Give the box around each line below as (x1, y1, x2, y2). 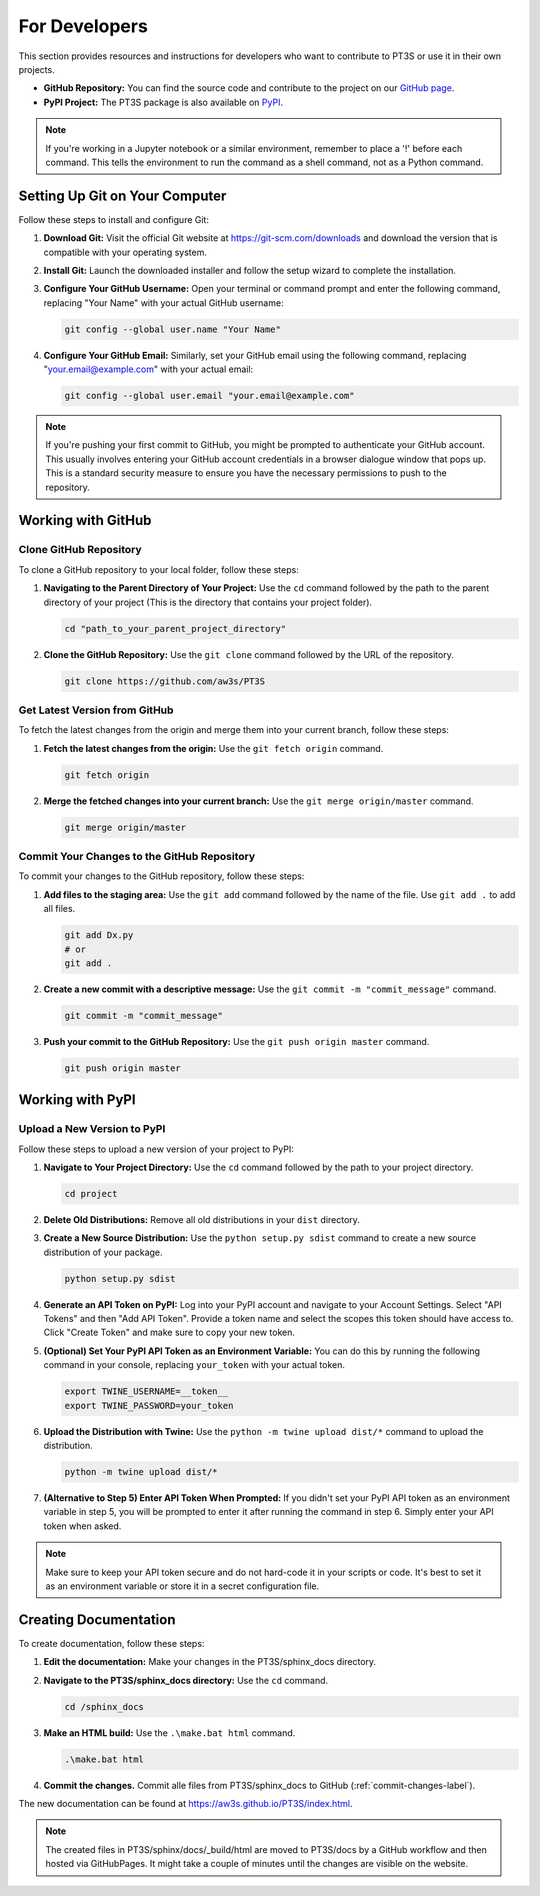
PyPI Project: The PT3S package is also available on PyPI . (43, 96, 284, 108)
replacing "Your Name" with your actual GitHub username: (43, 296, 284, 309)
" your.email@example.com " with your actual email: (43, 363, 254, 375)
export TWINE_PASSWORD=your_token (64, 1400, 234, 1411)
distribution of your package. (43, 1246, 164, 1258)
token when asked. (43, 1520, 122, 1532)
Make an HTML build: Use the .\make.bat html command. (43, 1726, 296, 1739)
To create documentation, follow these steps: (18, 1637, 205, 1649)
